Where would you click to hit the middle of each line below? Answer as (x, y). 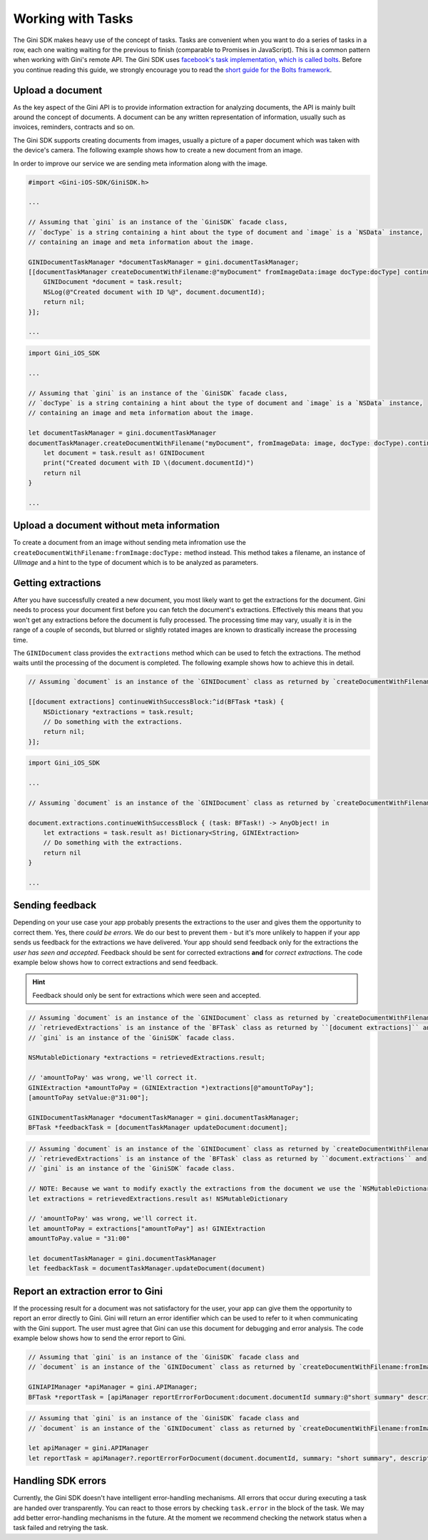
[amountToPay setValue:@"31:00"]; (88, 1097)
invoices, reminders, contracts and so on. (74, 127)
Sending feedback (55, 906)
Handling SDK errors (60, 1481)
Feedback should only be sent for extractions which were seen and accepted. (147, 995)
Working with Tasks (73, 19)
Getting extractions (57, 582)
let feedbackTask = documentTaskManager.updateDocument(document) (147, 1269)
